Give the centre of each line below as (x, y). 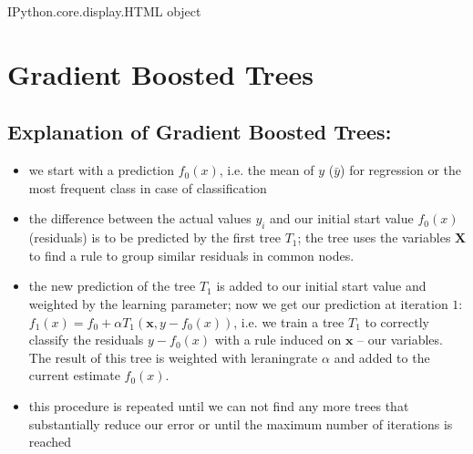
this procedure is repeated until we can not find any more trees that (219, 405)
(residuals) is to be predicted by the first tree (154, 237)
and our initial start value (342, 218)
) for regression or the (401, 170)
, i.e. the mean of (267, 170)
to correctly (397, 321)
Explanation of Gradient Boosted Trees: (200, 132)
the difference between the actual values (140, 218)
